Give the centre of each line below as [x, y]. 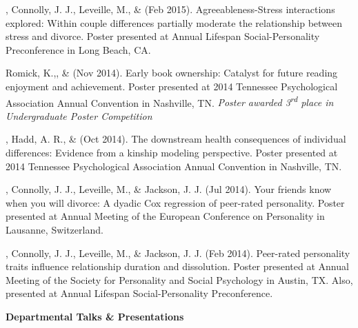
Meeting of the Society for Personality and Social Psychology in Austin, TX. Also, [179, 279]
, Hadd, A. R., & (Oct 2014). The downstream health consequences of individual [176, 139]
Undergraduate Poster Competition [79, 115]
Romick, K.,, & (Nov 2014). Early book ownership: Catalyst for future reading [172, 73]
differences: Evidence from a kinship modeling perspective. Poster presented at [172, 152]
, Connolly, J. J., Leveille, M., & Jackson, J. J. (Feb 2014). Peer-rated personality [178, 253]
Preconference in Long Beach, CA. [78, 49]
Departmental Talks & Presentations [95, 316]
